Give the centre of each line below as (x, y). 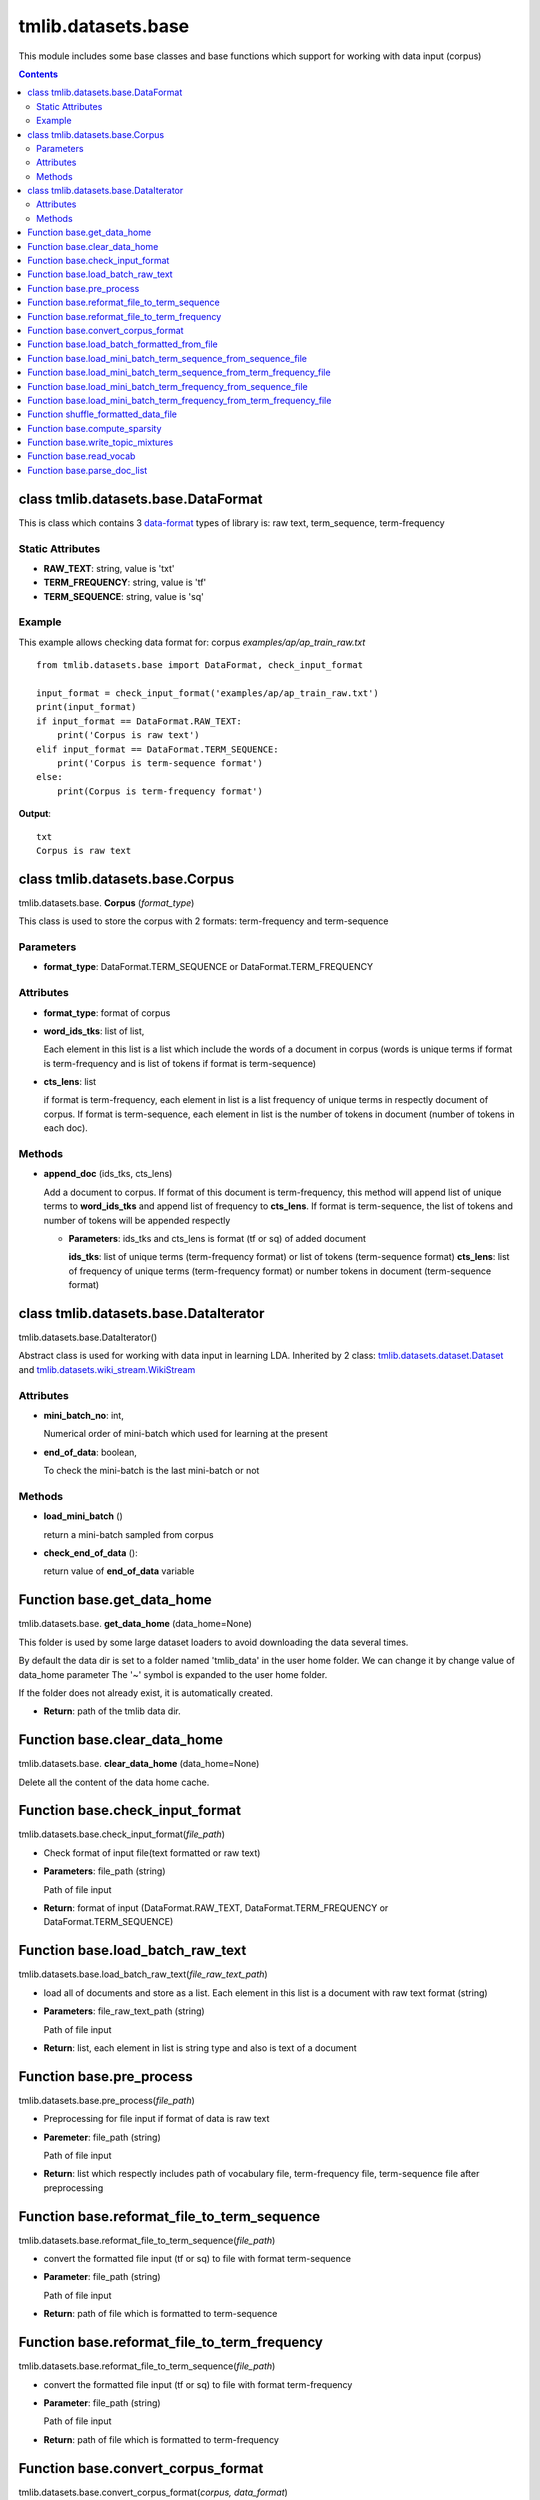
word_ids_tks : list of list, (94, 1031)
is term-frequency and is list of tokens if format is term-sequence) (180, 1063)
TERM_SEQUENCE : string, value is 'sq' (123, 596)
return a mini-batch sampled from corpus (128, 1534)
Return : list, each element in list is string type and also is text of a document (200, 2047)
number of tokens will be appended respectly (137, 1220)
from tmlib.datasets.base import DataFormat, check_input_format (200, 665)
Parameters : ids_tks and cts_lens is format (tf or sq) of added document (217, 1238)
